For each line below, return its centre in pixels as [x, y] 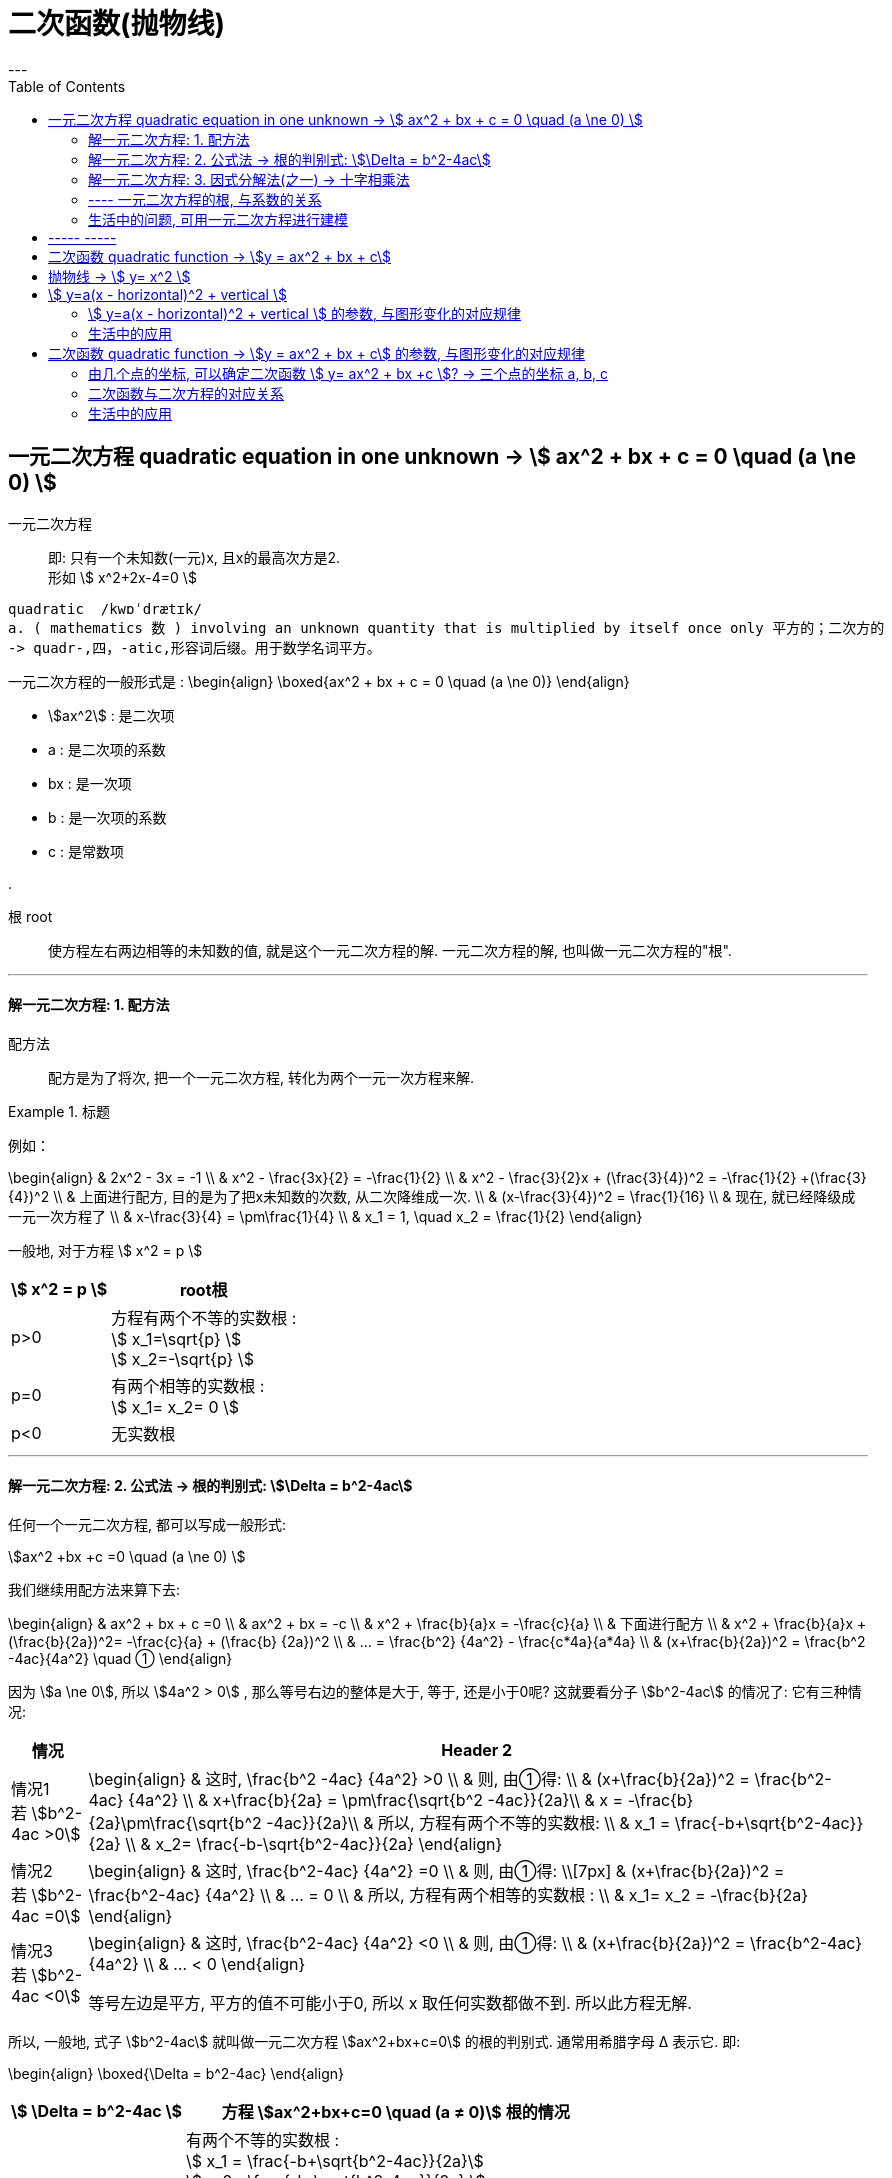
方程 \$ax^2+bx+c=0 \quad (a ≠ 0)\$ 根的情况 [395, 2112]
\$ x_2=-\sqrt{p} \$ [182, 1358]
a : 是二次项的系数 [107, 749]
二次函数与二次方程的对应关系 [186, 393]
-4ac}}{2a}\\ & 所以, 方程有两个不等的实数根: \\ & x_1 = [468, 1823]
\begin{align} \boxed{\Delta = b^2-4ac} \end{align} [176, 2074]
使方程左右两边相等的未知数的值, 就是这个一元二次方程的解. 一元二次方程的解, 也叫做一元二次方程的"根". [390, 950]
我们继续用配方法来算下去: [94, 1590]
